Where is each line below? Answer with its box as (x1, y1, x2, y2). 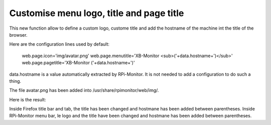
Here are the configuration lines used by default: (9, 41, 110, 47)
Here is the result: (9, 96, 46, 102)
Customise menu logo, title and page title (9, 8, 184, 19)
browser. (9, 32, 28, 38)
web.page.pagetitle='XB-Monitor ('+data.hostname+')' (22, 60, 135, 66)
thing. (9, 78, 22, 84)
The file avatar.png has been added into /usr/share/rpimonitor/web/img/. (9, 87, 159, 93)
